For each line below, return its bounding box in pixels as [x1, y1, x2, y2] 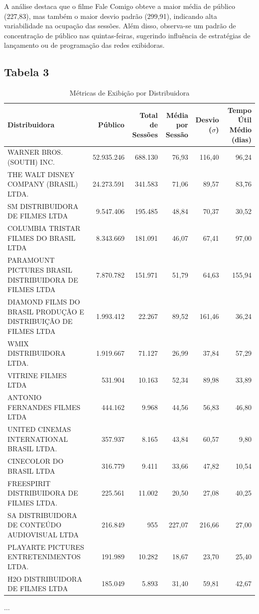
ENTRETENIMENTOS [7, 551, 81, 562]
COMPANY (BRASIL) [7, 179, 78, 189]
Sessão [165, 129, 188, 139]
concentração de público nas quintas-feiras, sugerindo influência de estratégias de [4, 30, 251, 40]
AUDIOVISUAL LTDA [7, 529, 79, 539]
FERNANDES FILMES [7, 402, 81, 412]
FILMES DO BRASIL [7, 232, 76, 243]
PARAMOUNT [7, 255, 55, 265]
